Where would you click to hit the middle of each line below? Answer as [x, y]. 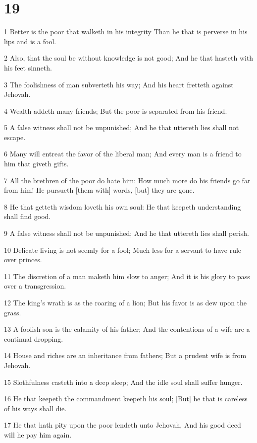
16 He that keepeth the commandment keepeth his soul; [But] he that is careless [126, 399]
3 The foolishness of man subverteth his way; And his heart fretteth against [119, 84]
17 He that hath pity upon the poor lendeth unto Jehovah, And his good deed [123, 425]
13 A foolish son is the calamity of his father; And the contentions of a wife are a [127, 329]
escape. [15, 137]
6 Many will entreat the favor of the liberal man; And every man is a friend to [123, 154]
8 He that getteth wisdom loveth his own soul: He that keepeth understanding [123, 206]
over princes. [23, 259]
